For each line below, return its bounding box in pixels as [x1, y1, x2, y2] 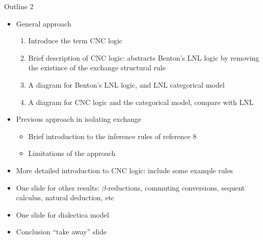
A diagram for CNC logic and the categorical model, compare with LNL [28, 96, 254, 107]
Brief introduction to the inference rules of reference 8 [28, 130, 197, 141]
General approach [16, 18, 71, 29]
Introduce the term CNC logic [28, 35, 122, 46]
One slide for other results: [16, 182, 100, 193]
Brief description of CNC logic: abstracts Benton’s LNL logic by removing [28, 52, 259, 63]
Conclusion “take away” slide [16, 226, 107, 237]
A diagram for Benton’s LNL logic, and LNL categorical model [28, 79, 225, 90]
